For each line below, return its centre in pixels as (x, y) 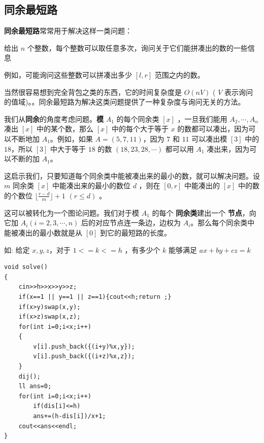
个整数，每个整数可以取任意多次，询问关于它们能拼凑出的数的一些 (137, 47)
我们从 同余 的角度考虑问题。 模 (54, 118)
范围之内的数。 (179, 74)
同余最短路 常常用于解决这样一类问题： (68, 31)
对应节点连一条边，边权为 (138, 223)
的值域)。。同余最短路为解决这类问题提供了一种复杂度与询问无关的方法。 (125, 102)
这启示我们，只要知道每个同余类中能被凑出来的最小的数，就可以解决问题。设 (132, 175)
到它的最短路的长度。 (135, 232)
